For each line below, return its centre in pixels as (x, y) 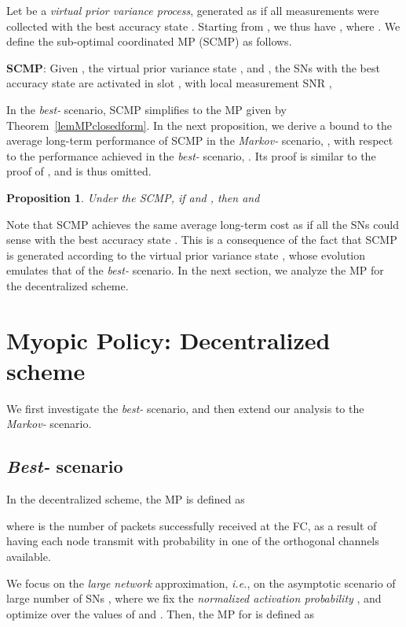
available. (29, 556)
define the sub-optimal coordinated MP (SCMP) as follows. (149, 41)
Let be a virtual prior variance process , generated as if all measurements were (193, 10)
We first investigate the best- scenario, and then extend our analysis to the (185, 408)
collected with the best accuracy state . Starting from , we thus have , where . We (203, 26)
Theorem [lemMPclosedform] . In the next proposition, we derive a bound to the (199, 125)
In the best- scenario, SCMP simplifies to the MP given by (146, 109)
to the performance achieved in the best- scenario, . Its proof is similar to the (191, 155)
